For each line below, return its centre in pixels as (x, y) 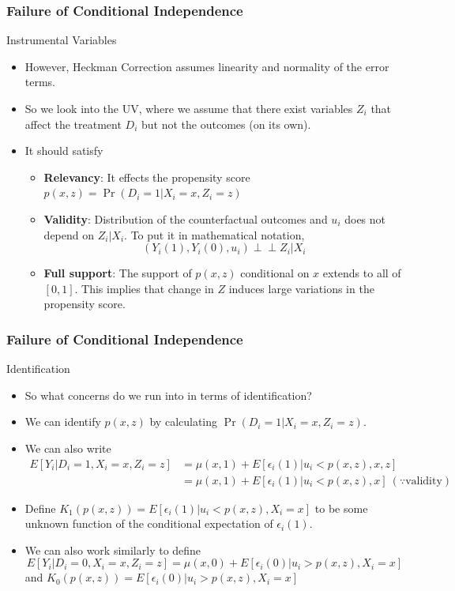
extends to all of (362, 273)
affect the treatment (73, 124)
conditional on (275, 273)
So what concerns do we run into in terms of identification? (168, 395)
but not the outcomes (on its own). (226, 124)
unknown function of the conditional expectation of (149, 523)
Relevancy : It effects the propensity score (147, 177)
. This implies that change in (144, 288)
